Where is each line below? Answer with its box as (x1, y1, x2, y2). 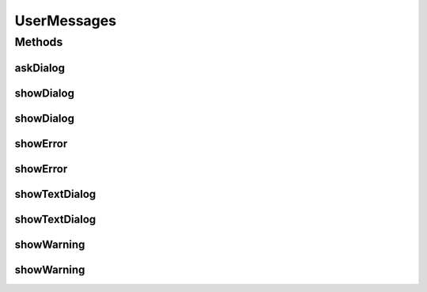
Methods (14, 35, 63, 49)
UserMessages (14, 12, 117, 29)
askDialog (14, 61, 66, 74)
